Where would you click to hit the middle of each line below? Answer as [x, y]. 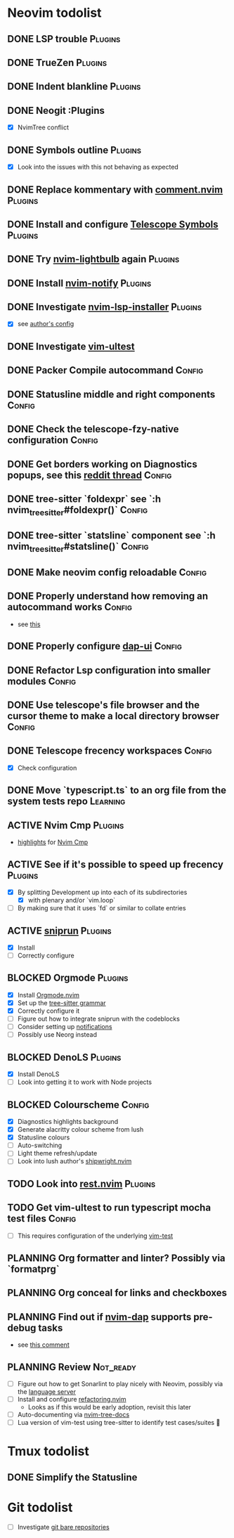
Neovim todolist [54, 13]
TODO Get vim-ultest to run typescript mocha [109, 1208]
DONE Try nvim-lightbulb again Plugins [93, 259]
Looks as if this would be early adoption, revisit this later [110, 1407]
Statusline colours [44, 1137]
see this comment [43, 1345]
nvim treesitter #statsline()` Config [78, 548]
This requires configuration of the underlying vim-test [95, 1236]
